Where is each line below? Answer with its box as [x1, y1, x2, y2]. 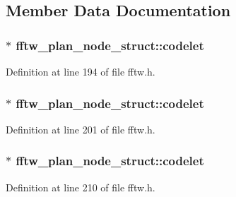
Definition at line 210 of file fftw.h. [6, 179, 155, 194]
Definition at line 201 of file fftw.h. [6, 121, 155, 136]
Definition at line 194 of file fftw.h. [6, 64, 155, 78]
